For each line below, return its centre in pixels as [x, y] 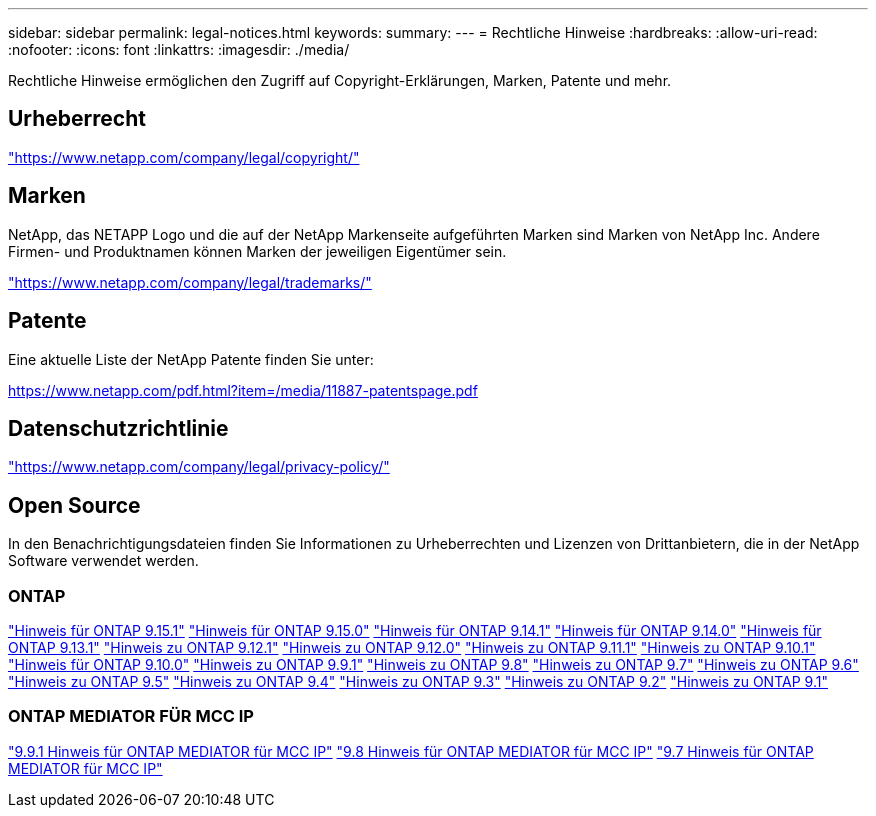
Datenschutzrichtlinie [118, 428]
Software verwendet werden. [103, 561]
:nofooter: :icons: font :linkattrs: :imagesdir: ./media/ [179, 49]
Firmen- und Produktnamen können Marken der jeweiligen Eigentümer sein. [257, 251]
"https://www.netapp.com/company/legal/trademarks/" [190, 282]
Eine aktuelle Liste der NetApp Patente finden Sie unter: [191, 359]
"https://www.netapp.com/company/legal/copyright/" [184, 157]
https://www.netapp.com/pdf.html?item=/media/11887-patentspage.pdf [243, 390]
